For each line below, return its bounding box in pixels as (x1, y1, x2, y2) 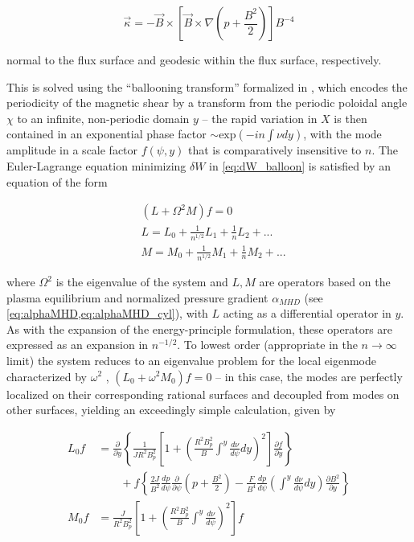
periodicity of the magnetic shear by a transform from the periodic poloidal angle (6, 94, 408, 111)
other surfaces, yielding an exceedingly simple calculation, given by (6, 401, 336, 418)
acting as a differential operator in (223, 305, 391, 322)
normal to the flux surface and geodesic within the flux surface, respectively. (6, 51, 382, 68)
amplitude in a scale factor (6, 142, 138, 158)
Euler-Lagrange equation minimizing (6, 157, 187, 174)
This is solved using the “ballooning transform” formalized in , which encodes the (6, 78, 408, 95)
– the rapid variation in (202, 109, 318, 126)
